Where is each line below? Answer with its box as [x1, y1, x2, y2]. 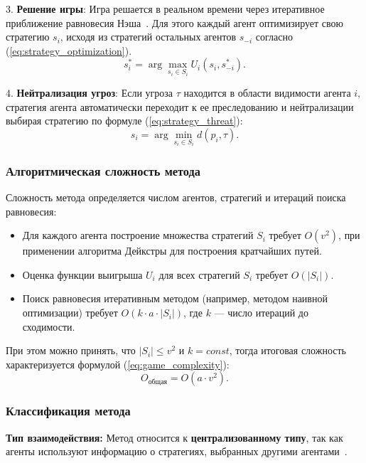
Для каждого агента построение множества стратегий [22, 228, 254, 243]
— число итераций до [214, 305, 308, 320]
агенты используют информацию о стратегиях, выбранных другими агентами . [6, 444, 348, 459]
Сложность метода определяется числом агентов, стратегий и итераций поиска [6, 190, 346, 205]
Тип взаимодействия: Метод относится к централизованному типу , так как [6, 430, 343, 445]
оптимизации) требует [22, 305, 118, 320]
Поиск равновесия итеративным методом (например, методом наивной [22, 291, 328, 306]
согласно [255, 29, 293, 44]
